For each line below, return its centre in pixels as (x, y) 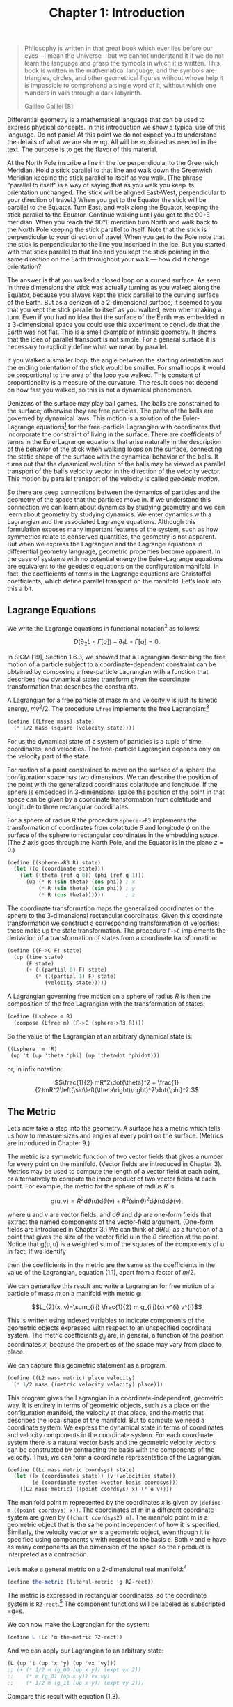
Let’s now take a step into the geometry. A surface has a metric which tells (114, 1128)
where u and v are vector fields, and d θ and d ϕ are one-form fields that (110, 1214)
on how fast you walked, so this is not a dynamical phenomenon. (100, 390)
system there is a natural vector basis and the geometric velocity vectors (112, 1442)
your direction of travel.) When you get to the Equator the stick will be (107, 200)
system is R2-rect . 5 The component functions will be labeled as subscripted (116, 1603)
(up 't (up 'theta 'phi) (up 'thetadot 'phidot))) (85, 1055)
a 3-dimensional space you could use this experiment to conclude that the (114, 325)
